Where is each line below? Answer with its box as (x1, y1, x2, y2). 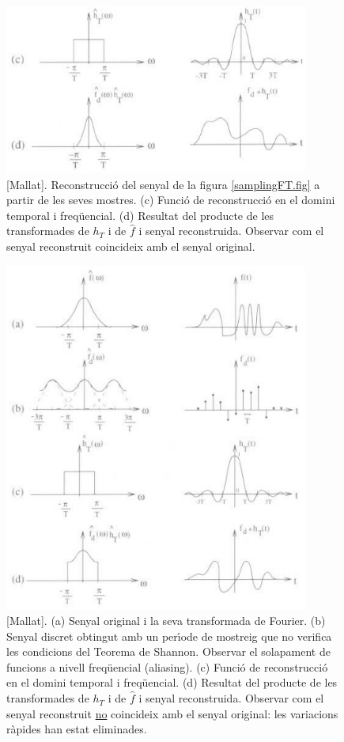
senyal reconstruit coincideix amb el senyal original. (6, 238, 255, 255)
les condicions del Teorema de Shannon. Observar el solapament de (6, 643, 331, 660)
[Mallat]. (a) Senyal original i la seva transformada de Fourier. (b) (6, 612, 326, 629)
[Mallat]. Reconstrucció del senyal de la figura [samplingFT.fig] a (6, 176, 320, 192)
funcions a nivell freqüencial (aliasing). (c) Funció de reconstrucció (6, 658, 328, 675)
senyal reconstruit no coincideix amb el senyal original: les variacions (6, 705, 338, 721)
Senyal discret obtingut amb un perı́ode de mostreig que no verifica (6, 627, 332, 644)
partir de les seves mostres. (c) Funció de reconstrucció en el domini (6, 191, 335, 208)
